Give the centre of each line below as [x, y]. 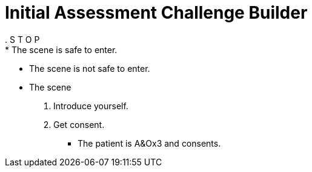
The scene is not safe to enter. [90, 68]
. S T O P [22, 39]
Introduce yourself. [91, 106]
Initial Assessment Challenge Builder [156, 13]
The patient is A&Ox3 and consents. [149, 143]
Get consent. [79, 124]
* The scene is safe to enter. [61, 49]
